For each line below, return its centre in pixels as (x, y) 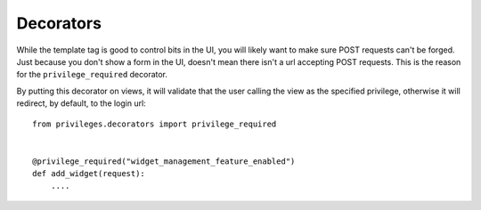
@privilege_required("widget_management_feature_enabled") (164, 161)
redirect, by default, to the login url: (81, 103)
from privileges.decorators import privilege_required (155, 124)
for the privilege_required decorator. (92, 75)
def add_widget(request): (89, 174)
